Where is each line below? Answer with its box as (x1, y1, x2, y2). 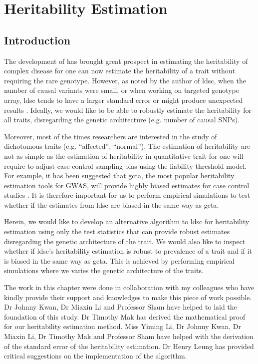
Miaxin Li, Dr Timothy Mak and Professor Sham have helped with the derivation (4, 331, 254, 342)
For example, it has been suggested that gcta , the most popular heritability (4, 170, 235, 181)
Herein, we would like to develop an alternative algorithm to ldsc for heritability (4, 216, 250, 227)
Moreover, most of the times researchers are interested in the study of (4, 131, 217, 141)
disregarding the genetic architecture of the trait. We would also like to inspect (4, 236, 246, 246)
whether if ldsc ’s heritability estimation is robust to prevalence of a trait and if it (4, 246, 252, 256)
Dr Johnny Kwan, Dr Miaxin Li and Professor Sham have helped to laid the (4, 302, 237, 312)
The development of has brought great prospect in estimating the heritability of (4, 55, 248, 66)
